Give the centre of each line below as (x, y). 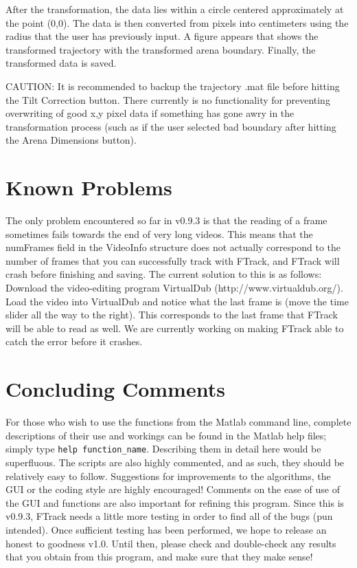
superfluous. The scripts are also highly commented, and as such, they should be (175, 462)
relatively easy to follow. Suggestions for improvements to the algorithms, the (168, 476)
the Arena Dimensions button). (71, 140)
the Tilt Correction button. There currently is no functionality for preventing (168, 99)
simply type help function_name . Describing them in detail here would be (163, 449)
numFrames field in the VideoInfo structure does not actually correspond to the (173, 247)
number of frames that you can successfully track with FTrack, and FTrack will (173, 260)
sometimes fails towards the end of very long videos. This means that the (159, 233)
